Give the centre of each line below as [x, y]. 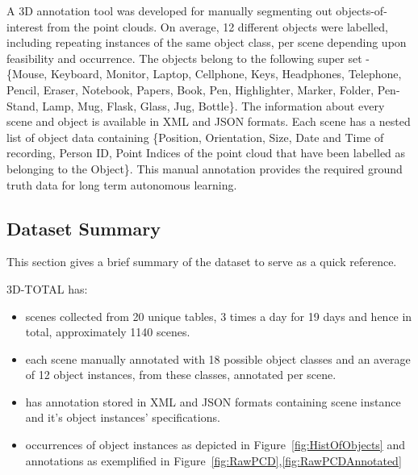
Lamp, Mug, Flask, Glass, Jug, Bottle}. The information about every [213, 105]
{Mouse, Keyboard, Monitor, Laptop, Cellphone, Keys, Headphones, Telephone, [204, 74]
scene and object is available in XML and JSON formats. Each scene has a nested [209, 121]
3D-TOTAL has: [47, 288]
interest [25, 26]
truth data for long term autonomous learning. [122, 184]
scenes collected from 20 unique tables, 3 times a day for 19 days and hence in [219, 316]
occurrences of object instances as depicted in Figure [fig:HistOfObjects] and [215, 445]
